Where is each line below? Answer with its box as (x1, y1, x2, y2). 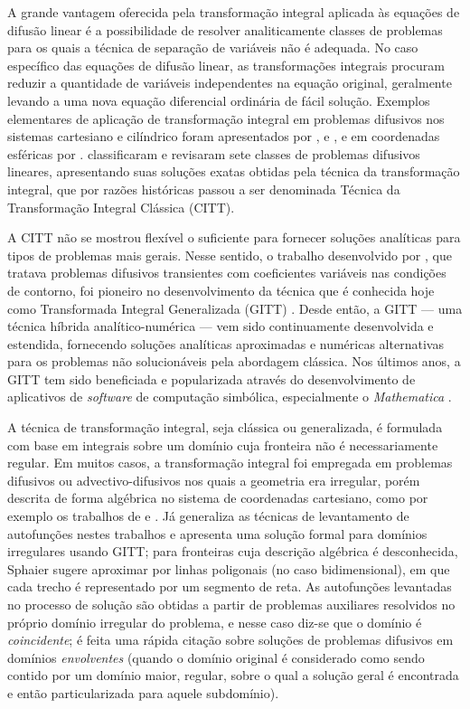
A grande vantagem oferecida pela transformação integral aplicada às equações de (7, 3, 460, 21)
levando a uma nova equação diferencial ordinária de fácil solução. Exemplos (7, 90, 430, 109)
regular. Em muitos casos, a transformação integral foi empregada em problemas (7, 453, 453, 472)
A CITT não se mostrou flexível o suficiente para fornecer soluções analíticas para (7, 228, 461, 247)
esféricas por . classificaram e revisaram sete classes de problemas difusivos (7, 144, 420, 163)
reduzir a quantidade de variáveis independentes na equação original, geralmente (7, 73, 452, 92)
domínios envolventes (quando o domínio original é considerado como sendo (7, 648, 425, 666)
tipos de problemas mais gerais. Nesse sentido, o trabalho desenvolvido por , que (7, 245, 452, 264)
